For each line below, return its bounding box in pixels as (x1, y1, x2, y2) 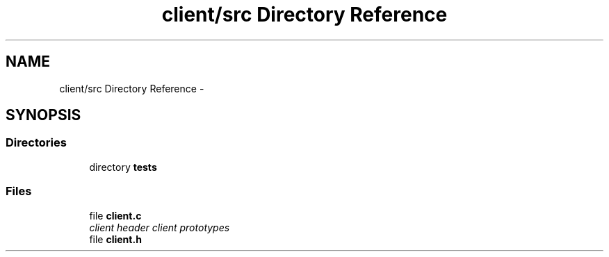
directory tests (89, 160, 157, 173)
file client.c (89, 209, 142, 222)
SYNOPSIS (6, 106, 81, 124)
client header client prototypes (89, 221, 230, 233)
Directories (6, 135, 67, 150)
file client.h (89, 233, 142, 245)
